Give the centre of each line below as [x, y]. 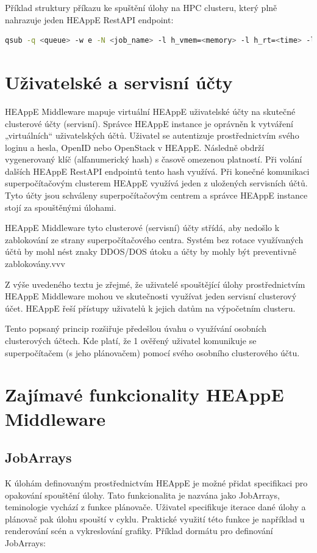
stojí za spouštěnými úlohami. [61, 207]
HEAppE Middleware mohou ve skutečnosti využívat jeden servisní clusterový [151, 296]
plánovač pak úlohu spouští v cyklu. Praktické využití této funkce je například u [155, 518]
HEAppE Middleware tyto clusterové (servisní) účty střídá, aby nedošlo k [142, 228]
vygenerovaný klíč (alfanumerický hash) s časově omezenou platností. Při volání [154, 159]
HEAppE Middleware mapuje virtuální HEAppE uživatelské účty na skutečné [150, 111]
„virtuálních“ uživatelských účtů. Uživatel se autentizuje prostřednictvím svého [152, 135]
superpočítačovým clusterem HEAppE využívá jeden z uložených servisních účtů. [156, 183]
